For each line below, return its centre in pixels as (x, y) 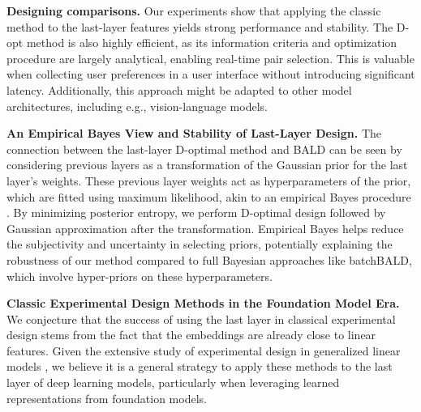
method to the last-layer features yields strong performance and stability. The (200, 26)
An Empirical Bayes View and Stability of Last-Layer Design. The (194, 133)
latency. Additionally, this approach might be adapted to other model (179, 89)
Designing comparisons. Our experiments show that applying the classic (194, 11)
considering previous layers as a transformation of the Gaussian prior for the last (207, 165)
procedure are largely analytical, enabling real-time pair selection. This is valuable (210, 58)
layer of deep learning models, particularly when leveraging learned (173, 382)
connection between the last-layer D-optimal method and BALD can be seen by (204, 149)
